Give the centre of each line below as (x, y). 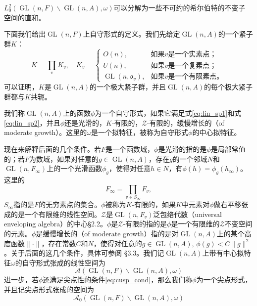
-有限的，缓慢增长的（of (185, 122)
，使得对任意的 (118, 243)
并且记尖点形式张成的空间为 (49, 289)
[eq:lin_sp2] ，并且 (32, 122)
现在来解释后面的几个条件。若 (52, 149)
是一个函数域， (130, 149)
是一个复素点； (192, 66)
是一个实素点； (192, 54)
